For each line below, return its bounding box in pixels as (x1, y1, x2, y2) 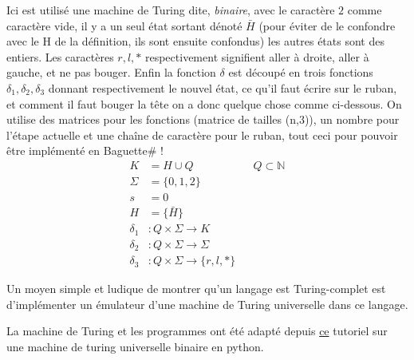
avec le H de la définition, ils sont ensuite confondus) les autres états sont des (6, 33, 384, 49)
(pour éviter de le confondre (258, 17, 396, 34)
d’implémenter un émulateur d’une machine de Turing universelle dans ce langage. (6, 295, 408, 312)
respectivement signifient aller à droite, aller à (144, 48, 369, 65)
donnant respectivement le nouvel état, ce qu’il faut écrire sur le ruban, (48, 79, 397, 96)
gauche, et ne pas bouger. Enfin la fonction (6, 64, 216, 81)
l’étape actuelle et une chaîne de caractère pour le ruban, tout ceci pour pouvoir (6, 126, 398, 143)
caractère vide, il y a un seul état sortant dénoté (6, 17, 242, 34)
